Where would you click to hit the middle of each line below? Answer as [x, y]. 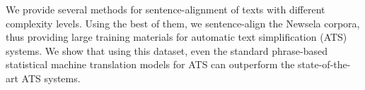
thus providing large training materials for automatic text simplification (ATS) [176, 37]
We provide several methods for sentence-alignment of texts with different [166, 9]
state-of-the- [324, 64]
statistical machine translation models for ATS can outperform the [150, 64]
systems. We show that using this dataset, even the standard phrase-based [167, 50]
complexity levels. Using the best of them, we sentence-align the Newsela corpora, [183, 23]
